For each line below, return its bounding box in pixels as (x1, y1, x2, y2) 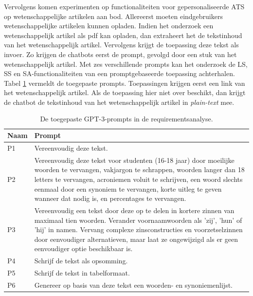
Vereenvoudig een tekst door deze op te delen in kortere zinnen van (34, 205, 235, 216)
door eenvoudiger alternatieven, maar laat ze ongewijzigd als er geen (34, 234, 238, 244)
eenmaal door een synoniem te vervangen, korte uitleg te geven (34, 183, 222, 194)
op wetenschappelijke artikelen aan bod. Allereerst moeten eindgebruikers (4, 11, 223, 21)
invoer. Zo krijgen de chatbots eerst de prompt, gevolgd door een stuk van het (4, 49, 237, 59)
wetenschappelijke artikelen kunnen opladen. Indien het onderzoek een (4, 20, 214, 31)
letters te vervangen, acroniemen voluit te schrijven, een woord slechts (34, 174, 243, 184)
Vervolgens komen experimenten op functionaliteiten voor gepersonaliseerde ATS (4, 1, 245, 11)
